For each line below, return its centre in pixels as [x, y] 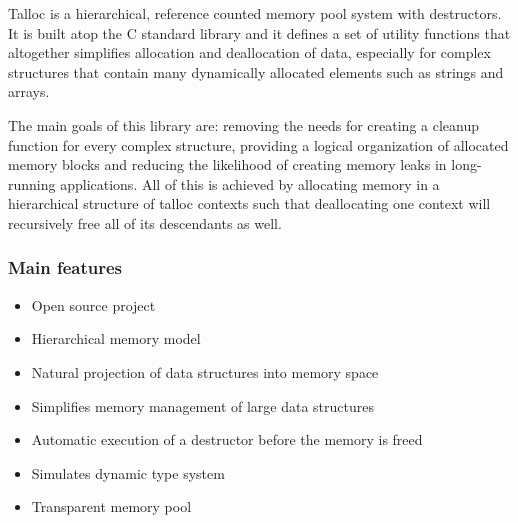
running [32, 183]
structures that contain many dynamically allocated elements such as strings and [256, 71]
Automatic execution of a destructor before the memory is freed [227, 439]
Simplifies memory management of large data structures [202, 405]
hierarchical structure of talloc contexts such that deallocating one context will [249, 203]
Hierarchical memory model [116, 338]
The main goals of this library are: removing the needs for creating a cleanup [244, 124]
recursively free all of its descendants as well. [145, 222]
